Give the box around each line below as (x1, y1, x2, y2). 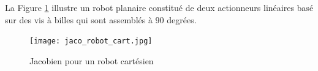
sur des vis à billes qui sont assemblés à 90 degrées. (5, 13, 197, 26)
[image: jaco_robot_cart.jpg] (29, 37, 153, 46)
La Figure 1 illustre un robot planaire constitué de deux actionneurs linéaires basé (5, 1, 314, 13)
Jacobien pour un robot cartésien (29, 54, 154, 67)
